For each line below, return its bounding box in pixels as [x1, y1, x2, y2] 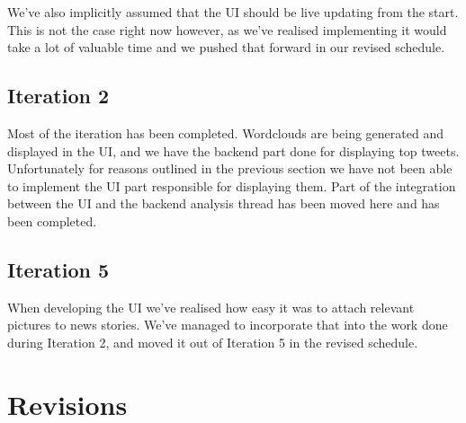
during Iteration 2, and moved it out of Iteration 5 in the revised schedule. [7, 332, 418, 351]
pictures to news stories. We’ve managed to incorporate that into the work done [7, 315, 448, 334]
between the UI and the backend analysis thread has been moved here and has [7, 194, 440, 213]
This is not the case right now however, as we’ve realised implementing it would [7, 20, 447, 39]
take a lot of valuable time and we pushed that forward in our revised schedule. [7, 38, 445, 57]
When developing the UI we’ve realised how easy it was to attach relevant [7, 297, 415, 316]
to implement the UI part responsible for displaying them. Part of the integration [7, 176, 456, 195]
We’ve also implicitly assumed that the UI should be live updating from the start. [7, 3, 459, 21]
